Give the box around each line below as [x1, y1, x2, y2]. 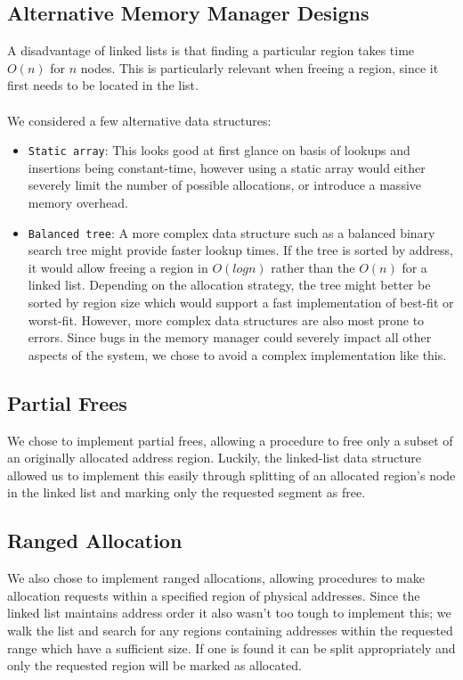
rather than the [271, 258, 355, 276]
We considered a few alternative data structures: [7, 111, 272, 129]
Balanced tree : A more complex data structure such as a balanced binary [28, 223, 435, 242]
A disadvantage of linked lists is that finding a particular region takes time [7, 41, 415, 60]
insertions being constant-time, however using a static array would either [28, 158, 426, 176]
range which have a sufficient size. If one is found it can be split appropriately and [7, 638, 456, 657]
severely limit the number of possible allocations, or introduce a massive [28, 176, 422, 194]
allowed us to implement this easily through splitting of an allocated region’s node [7, 465, 456, 484]
